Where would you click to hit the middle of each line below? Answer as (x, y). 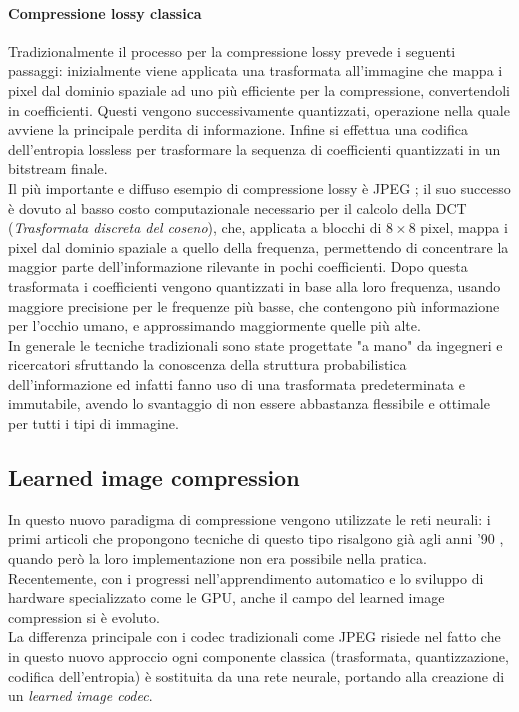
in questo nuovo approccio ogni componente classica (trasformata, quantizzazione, (258, 656)
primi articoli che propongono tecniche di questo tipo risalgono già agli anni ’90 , (256, 538)
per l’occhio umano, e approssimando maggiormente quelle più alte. (214, 325)
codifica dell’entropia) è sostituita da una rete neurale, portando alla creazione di (256, 675)
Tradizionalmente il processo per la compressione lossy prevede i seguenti (232, 50)
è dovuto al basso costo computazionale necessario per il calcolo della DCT (237, 207)
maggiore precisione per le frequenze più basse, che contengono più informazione (254, 305)
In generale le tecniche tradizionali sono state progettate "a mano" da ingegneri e (255, 344)
